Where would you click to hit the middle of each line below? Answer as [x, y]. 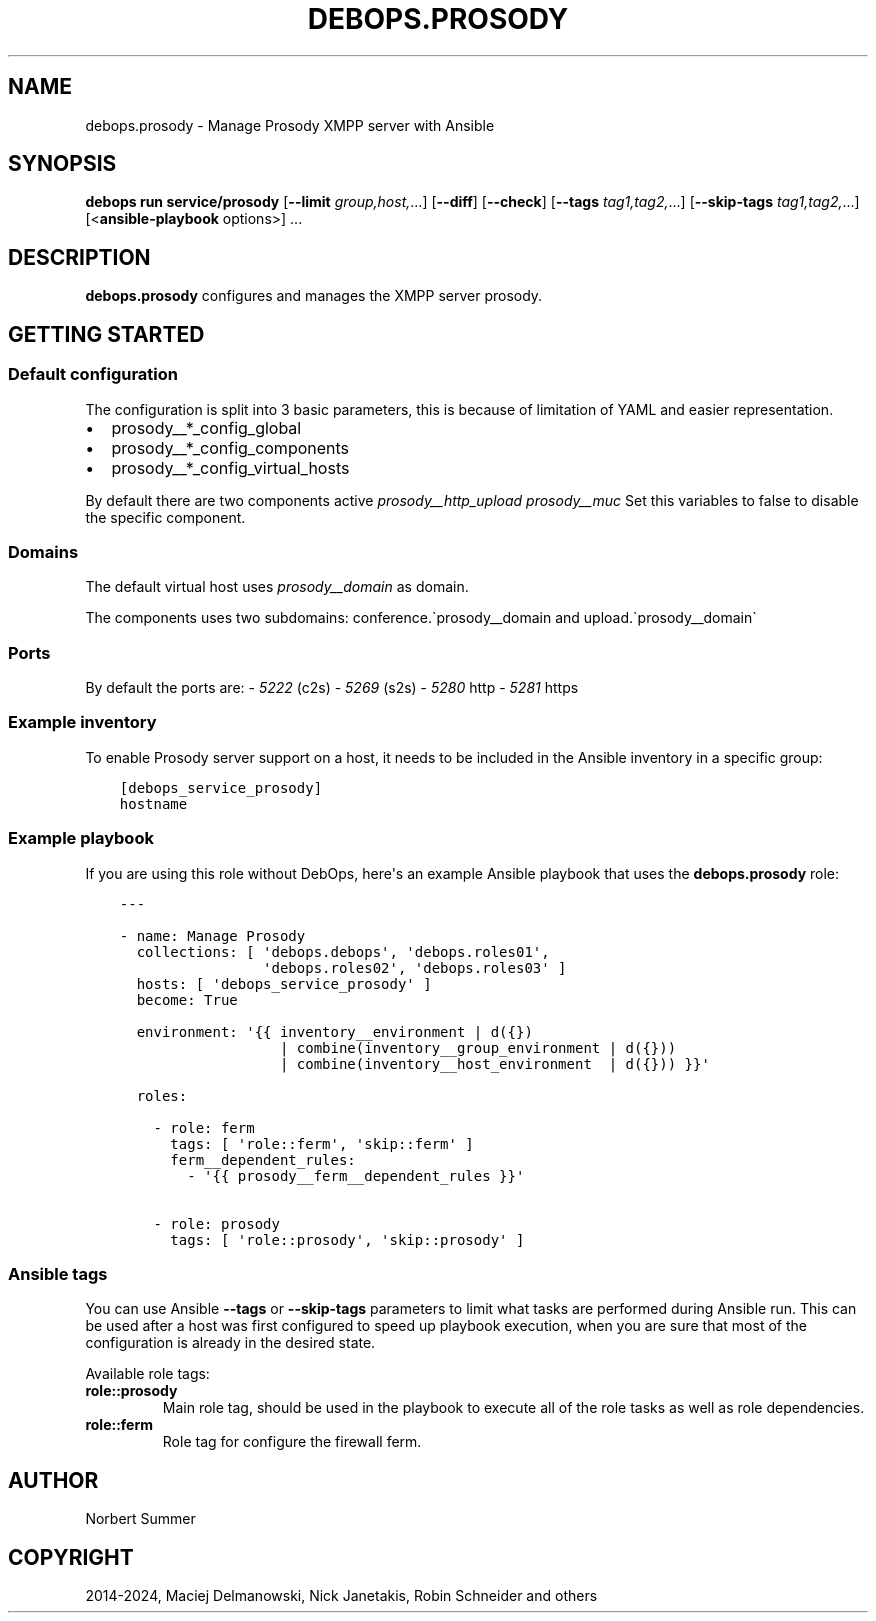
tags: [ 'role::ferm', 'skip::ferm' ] [322, 1143]
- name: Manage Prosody [212, 935]
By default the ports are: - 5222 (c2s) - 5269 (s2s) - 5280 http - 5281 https [332, 687]
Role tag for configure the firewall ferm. [292, 1442]
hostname [153, 803]
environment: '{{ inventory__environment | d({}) [334, 1031]
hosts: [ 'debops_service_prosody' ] [284, 983]
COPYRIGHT [71, 1557]
